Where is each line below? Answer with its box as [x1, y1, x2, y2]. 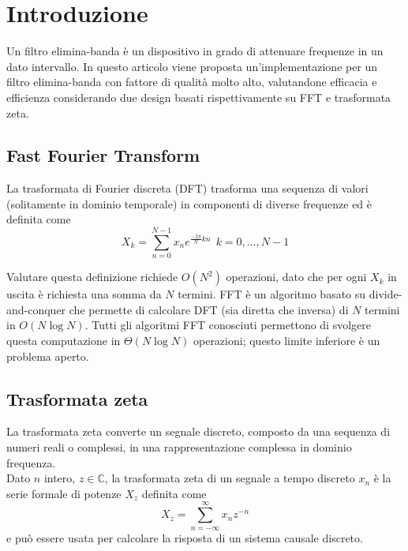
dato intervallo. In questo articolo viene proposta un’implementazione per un [6, 58, 378, 74]
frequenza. [6, 454, 56, 470]
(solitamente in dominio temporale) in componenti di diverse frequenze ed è [6, 195, 372, 212]
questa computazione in [6, 332, 121, 348]
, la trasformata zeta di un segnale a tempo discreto [104, 470, 355, 486]
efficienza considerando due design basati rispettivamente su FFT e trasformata [6, 88, 391, 105]
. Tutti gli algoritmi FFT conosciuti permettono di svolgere [84, 317, 371, 333]
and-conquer [6, 301, 66, 317]
